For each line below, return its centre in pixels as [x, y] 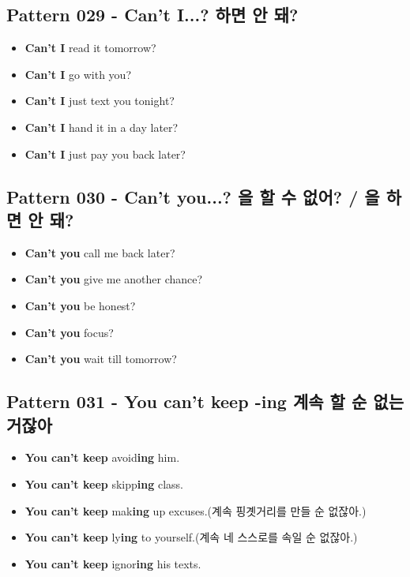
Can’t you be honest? [80, 305]
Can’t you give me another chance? [114, 279]
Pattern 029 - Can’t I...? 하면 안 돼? [152, 15]
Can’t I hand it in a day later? [102, 127]
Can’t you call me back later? [100, 252]
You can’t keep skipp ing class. [104, 483]
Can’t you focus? [69, 332]
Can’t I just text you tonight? [100, 101]
